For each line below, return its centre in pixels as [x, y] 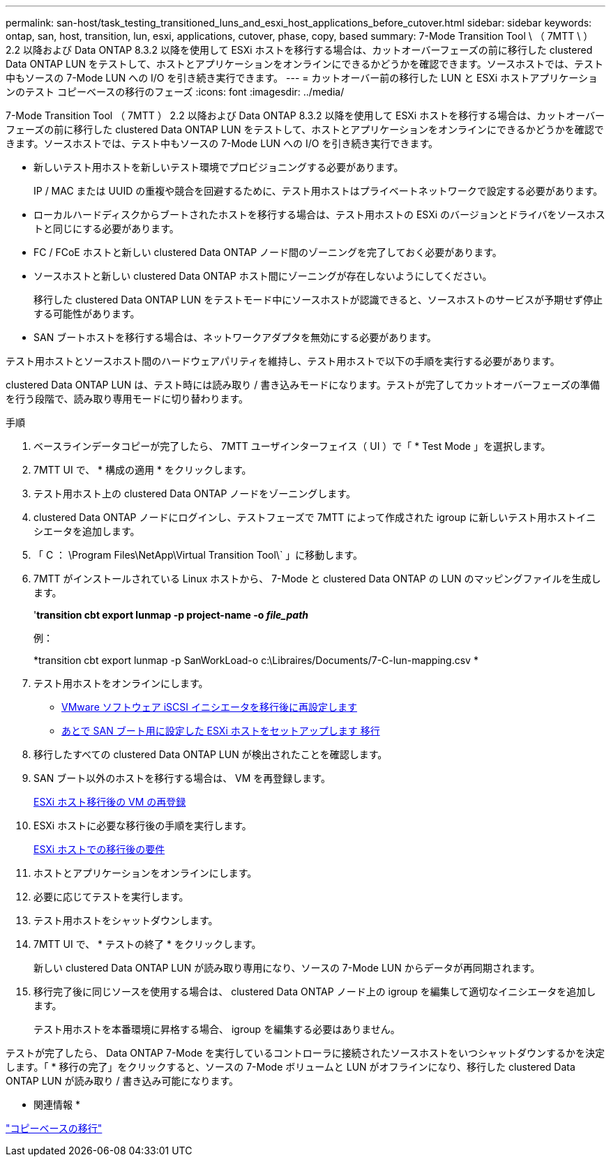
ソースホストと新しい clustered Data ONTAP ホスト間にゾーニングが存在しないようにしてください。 [263, 276]
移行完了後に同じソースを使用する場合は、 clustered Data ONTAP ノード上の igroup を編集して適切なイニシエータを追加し [315, 991]
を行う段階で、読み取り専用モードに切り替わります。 [127, 399]
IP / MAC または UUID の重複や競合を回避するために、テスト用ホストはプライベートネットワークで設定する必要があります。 [318, 191]
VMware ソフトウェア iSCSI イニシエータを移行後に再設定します [209, 707]
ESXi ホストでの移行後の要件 [99, 849]
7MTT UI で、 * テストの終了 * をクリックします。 [148, 944]
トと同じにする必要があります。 [106, 228]
